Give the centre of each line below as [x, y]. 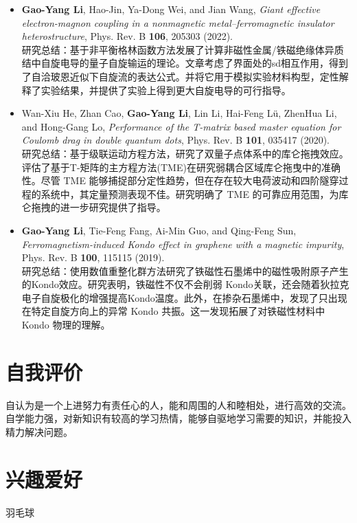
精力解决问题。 [39, 431]
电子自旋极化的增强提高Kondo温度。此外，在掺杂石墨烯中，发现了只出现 [184, 297]
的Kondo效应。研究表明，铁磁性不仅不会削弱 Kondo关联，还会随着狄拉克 [185, 284]
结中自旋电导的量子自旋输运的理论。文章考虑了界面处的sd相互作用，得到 [185, 63]
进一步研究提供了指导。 [113, 207]
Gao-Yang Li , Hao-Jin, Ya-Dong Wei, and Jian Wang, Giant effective [171, 9]
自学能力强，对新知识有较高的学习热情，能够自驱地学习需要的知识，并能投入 [178, 418]
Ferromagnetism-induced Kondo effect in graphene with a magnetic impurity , [183, 244]
